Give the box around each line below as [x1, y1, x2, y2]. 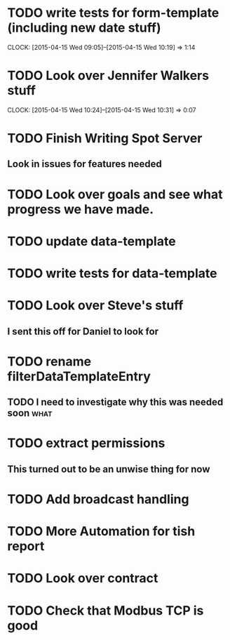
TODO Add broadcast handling [7, 491, 189, 507]
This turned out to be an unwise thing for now [7, 463, 210, 475]
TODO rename [7, 353, 92, 369]
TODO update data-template [7, 233, 177, 249]
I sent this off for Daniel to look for [7, 325, 159, 338]
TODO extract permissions [7, 435, 165, 451]
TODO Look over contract [7, 571, 158, 587]
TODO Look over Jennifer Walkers [7, 68, 209, 84]
